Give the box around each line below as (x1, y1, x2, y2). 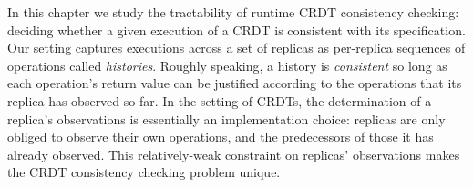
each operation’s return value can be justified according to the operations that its (7, 74, 462, 93)
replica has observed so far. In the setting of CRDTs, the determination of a (7, 91, 432, 110)
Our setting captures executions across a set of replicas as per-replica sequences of (7, 38, 466, 57)
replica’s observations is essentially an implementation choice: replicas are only (7, 109, 446, 128)
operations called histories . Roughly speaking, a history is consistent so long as (7, 55, 447, 74)
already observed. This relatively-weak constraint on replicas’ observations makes (7, 144, 460, 163)
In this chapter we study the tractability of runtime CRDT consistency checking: (7, 3, 459, 21)
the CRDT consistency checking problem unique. (7, 162, 281, 182)
